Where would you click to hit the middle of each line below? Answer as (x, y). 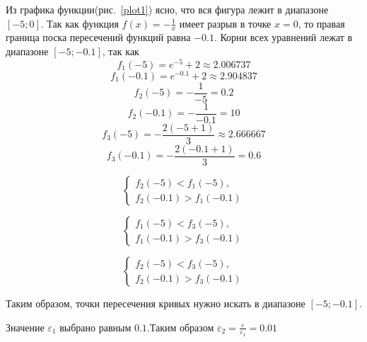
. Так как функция (80, 23)
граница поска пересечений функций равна (98, 37)
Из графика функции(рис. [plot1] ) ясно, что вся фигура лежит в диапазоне (167, 9)
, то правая (321, 23)
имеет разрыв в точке (225, 23)
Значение (25, 327)
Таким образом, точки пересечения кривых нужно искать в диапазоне (156, 303)
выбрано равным (95, 327)
